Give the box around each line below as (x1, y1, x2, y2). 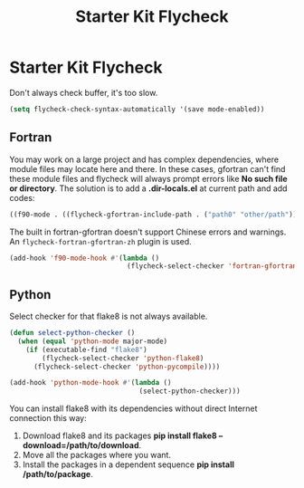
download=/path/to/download (22, 440, 139, 451)
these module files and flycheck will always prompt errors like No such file (9, 173, 288, 184)
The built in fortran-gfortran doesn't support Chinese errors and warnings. (9, 226, 287, 237)
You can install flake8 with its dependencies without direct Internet (9, 403, 258, 414)
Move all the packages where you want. (22, 450, 172, 461)
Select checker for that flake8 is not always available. (9, 311, 208, 322)
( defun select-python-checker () (9, 329, 136, 338)
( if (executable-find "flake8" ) (25, 345, 147, 354)
